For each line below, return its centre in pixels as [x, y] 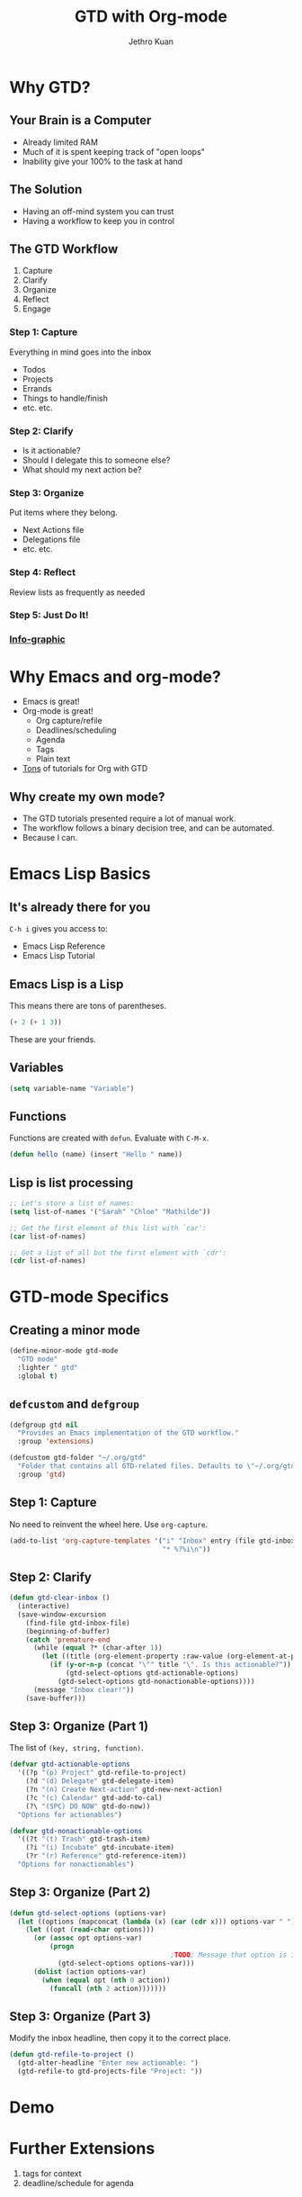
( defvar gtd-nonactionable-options [76, 1831]
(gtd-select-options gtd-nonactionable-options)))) [156, 1681]
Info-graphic [37, 639]
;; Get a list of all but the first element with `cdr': [118, 1253]
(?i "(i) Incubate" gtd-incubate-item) [100, 1848]
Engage [36, 309]
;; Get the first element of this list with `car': [108, 1228]
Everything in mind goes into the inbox [80, 352]
